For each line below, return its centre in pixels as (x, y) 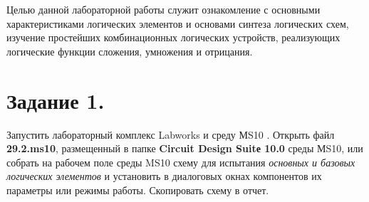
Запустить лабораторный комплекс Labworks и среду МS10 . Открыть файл (171, 134)
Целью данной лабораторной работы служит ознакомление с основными (163, 9)
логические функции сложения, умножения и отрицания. (130, 51)
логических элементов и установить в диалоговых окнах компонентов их (164, 176)
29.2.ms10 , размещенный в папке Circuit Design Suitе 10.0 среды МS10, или (185, 148)
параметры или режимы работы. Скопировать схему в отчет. (138, 190)
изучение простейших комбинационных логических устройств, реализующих (173, 37)
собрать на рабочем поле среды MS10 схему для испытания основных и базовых (181, 162)
